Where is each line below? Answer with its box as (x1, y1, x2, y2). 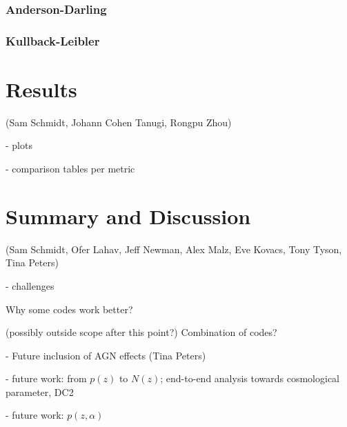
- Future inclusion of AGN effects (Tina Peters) (6, 348, 206, 362)
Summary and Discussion (6, 201, 251, 230)
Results (6, 75, 77, 103)
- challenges (6, 278, 54, 292)
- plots (6, 138, 32, 152)
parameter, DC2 (6, 384, 74, 399)
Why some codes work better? (6, 301, 133, 316)
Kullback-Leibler (6, 32, 100, 49)
